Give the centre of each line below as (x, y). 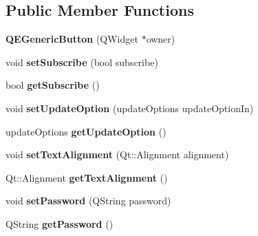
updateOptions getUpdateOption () (86, 131)
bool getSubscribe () (53, 85)
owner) (161, 39)
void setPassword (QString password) (88, 201)
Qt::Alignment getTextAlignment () (87, 177)
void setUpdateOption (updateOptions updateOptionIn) (130, 108)
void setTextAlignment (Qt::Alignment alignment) (117, 154)
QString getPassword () (60, 223)
